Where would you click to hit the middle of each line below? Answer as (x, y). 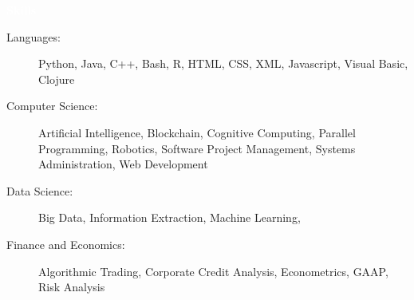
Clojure (57, 79)
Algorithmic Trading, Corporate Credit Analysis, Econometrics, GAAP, (213, 271)
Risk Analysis (72, 287)
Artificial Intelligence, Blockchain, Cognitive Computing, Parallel (197, 132)
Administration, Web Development (123, 164)
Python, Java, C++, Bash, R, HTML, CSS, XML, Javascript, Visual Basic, (223, 63)
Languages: (34, 36)
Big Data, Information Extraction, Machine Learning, (170, 217)
